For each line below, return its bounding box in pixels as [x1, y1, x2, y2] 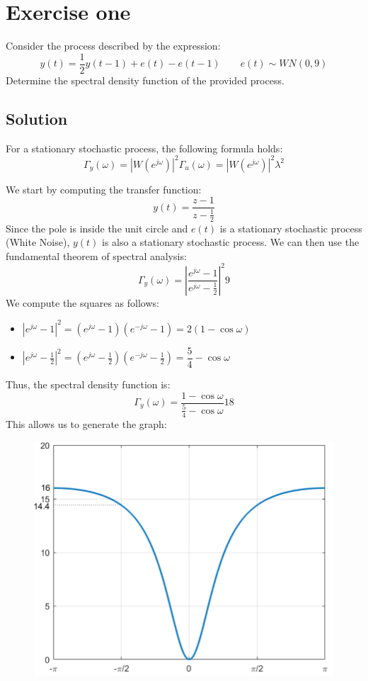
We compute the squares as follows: [6, 295, 159, 310]
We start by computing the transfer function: [6, 181, 202, 196]
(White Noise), [6, 235, 70, 249]
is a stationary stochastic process [219, 220, 362, 235]
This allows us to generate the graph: [6, 416, 167, 431]
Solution [6, 107, 68, 129]
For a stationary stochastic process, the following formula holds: [6, 140, 283, 155]
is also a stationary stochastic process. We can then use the [102, 235, 360, 249]
